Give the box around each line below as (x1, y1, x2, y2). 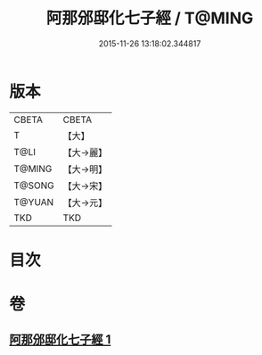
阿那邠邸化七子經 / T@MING (45, 8, 254, 29)
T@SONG (13, 179, 55, 192)
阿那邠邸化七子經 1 (9, 332, 111, 348)
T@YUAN (13, 195, 54, 208)
